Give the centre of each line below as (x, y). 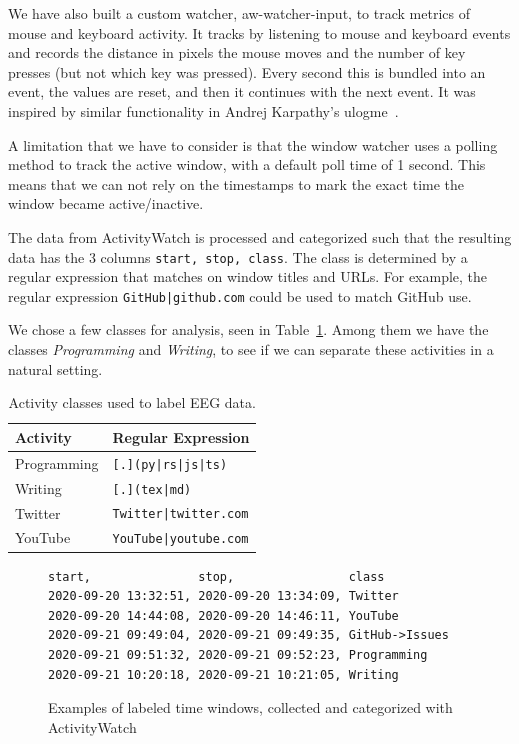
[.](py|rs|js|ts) (170, 464)
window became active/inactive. (106, 203)
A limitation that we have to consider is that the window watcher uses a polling (253, 144)
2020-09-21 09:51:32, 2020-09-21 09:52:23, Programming (238, 654)
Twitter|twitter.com (180, 514)
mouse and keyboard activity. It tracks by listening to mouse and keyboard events (259, 32)
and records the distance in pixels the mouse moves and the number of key (237, 52)
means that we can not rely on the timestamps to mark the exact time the (236, 183)
